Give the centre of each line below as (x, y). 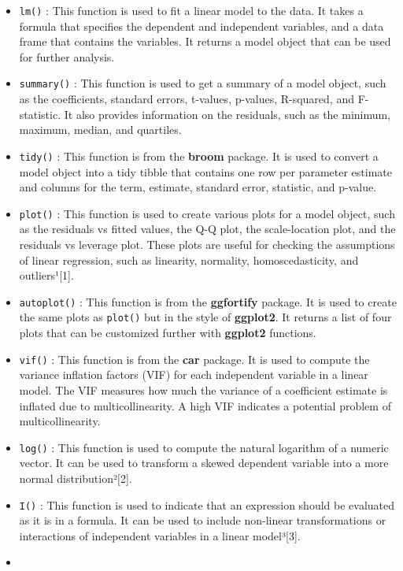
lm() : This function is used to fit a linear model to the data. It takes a (191, 10)
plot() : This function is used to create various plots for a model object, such (207, 213)
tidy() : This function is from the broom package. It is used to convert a (199, 156)
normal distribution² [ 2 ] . (76, 478)
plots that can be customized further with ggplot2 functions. (168, 333)
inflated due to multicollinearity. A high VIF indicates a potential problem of (205, 405)
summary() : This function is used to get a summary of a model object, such (203, 83)
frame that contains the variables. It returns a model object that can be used (205, 41)
